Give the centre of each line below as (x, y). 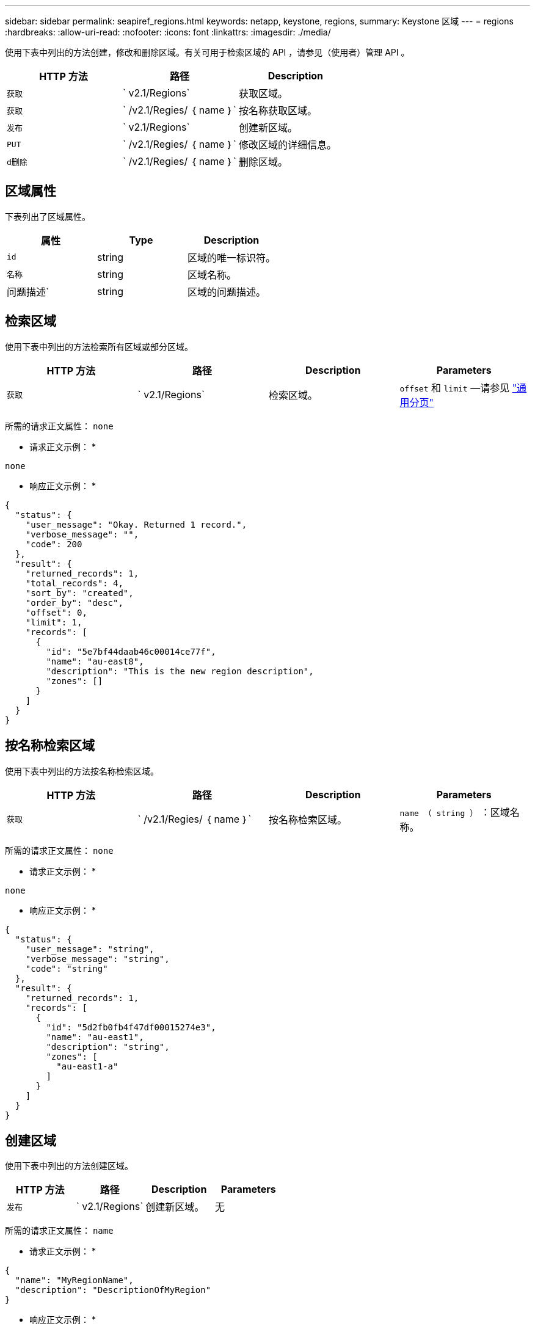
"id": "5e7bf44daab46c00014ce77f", (131, 651)
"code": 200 (54, 544)
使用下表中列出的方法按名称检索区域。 (82, 771)
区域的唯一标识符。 (232, 257)
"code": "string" (67, 968)
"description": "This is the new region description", (180, 671)
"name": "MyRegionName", (74, 1280)
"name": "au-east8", (95, 661)
